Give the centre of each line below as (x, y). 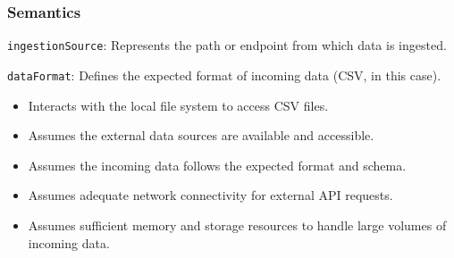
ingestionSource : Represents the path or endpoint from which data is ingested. (227, 45)
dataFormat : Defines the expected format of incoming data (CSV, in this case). (224, 75)
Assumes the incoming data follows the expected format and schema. (217, 165)
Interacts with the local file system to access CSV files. (178, 105)
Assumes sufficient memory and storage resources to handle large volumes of (237, 225)
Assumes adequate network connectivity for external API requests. (210, 195)
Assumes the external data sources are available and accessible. (201, 135)
